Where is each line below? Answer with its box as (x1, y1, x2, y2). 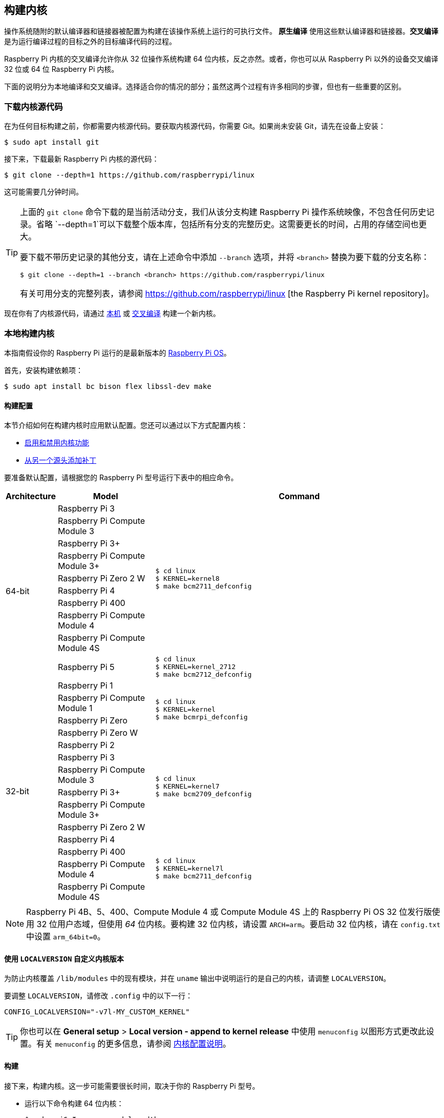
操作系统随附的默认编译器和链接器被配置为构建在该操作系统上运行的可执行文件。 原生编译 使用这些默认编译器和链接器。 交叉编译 (4, 27, 438, 36)
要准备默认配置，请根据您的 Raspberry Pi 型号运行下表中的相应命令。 (4, 473, 238, 482)
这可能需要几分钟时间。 (4, 187, 83, 197)
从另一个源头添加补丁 (25, 456, 96, 465)
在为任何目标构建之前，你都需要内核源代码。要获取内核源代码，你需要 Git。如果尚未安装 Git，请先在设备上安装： (4, 122, 386, 131)
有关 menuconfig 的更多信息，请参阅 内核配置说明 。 (36, 1038, 231, 1049)
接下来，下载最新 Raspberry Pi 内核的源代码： (4, 154, 159, 164)
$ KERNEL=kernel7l (155, 864, 224, 872)
